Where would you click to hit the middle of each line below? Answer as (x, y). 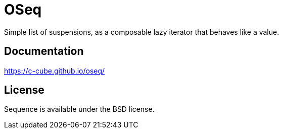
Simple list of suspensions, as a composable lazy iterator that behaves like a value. (142, 32)
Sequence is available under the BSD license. (79, 109)
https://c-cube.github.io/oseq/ (55, 71)
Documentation (44, 51)
